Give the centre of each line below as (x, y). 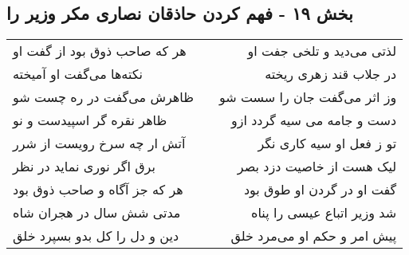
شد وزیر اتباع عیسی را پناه (324, 213)
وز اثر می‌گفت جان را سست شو (308, 97)
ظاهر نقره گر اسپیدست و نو (90, 120)
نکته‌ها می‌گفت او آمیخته (78, 74)
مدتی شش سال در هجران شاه (97, 213)
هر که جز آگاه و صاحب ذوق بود (98, 190)
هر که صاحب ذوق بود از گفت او (100, 51)
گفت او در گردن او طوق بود (320, 190)
